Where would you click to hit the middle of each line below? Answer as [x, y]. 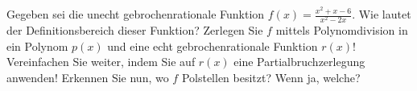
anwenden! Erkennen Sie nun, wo [88, 77]
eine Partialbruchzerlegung [299, 62]
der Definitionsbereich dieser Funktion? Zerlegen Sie [135, 30]
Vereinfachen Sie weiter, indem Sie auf [101, 62]
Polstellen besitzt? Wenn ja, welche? [271, 77]
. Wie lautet [382, 14]
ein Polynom [37, 45]
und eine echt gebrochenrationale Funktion [213, 45]
